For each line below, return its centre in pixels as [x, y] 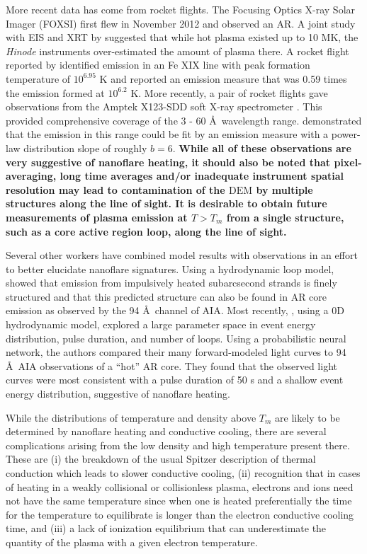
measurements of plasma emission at [97, 217]
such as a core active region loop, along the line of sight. [146, 231]
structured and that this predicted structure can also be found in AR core [166, 296]
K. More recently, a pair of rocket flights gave [229, 92]
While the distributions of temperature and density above [131, 417]
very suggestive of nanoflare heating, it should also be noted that [168, 162]
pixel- [348, 162]
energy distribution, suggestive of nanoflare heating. [118, 394]
